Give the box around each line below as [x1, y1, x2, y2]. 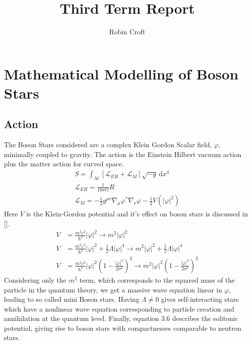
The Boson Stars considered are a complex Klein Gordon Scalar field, [4, 139, 212, 150]
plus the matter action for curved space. [4, 159, 124, 169]
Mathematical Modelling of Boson [4, 63, 239, 83]
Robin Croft [109, 26, 145, 37]
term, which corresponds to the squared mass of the [79, 274, 235, 285]
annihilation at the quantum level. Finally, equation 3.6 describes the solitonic [4, 313, 238, 323]
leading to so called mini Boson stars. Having [4, 294, 139, 304]
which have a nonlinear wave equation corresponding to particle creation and [4, 303, 234, 314]
